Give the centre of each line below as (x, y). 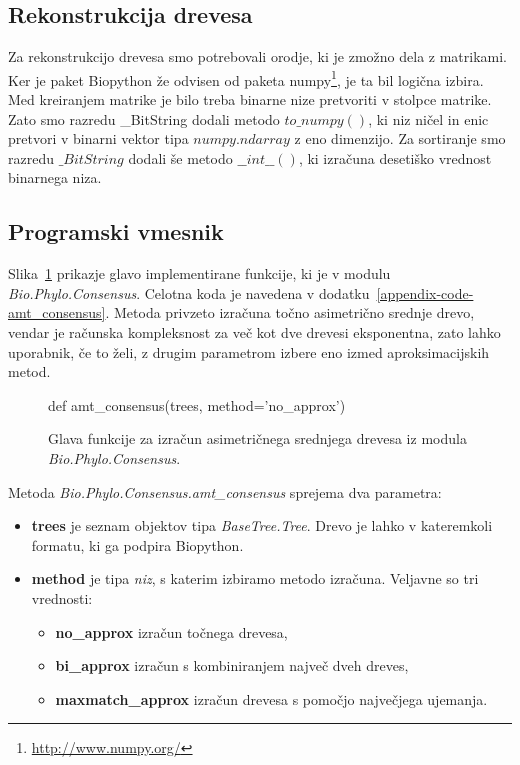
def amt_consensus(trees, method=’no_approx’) (197, 404)
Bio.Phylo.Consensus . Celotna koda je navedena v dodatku (189, 292)
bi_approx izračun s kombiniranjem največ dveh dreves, (232, 665)
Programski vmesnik (116, 231)
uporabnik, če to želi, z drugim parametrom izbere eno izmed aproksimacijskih (249, 351)
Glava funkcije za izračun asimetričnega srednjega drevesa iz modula (257, 438)
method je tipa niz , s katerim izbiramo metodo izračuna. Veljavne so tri (255, 578)
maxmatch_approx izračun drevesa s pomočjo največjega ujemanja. (271, 698)
